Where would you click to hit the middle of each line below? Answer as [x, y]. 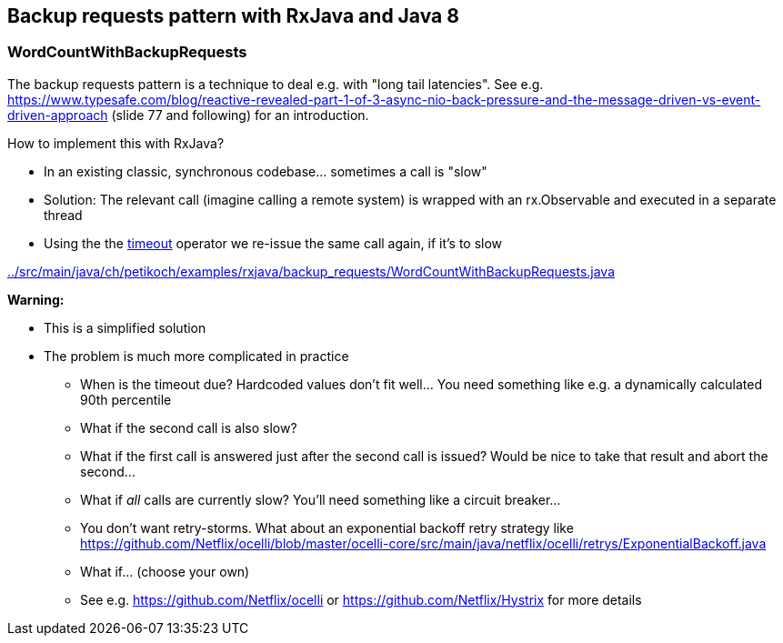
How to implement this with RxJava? [116, 143]
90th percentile [126, 399]
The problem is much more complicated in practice [196, 356]
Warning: [36, 299]
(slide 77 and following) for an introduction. [240, 115]
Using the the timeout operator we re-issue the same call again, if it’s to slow [273, 243]
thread [63, 215]
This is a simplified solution [125, 327]
